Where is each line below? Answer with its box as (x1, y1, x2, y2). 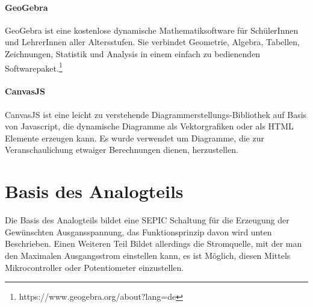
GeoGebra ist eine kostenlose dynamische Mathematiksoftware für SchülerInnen (5, 23, 299, 36)
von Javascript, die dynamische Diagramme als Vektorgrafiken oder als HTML (5, 120, 294, 132)
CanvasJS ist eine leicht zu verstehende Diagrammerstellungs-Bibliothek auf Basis (5, 108, 307, 120)
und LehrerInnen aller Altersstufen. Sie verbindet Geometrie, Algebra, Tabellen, (5, 36, 300, 48)
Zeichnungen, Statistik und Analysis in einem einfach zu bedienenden (5, 47, 261, 60)
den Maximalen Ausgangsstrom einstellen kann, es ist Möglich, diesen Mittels (5, 249, 291, 261)
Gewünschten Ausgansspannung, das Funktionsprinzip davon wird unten (5, 225, 272, 238)
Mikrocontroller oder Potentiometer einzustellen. (5, 261, 184, 273)
